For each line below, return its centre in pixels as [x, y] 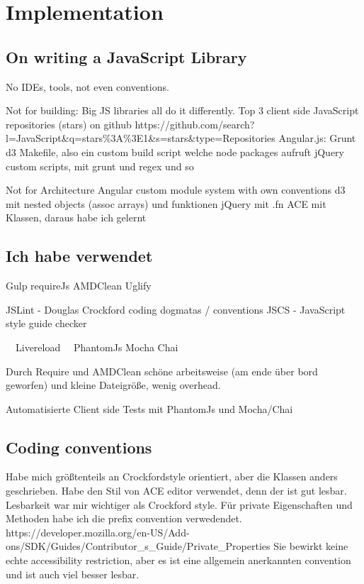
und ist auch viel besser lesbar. [73, 574]
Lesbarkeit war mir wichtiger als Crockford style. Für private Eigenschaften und [179, 504]
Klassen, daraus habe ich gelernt [76, 217]
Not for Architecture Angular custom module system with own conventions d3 [176, 190]
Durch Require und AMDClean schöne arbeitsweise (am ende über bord [162, 371]
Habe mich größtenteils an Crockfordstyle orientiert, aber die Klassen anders [172, 476]
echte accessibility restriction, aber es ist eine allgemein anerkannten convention [178, 560]
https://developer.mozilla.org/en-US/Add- [98, 532]
